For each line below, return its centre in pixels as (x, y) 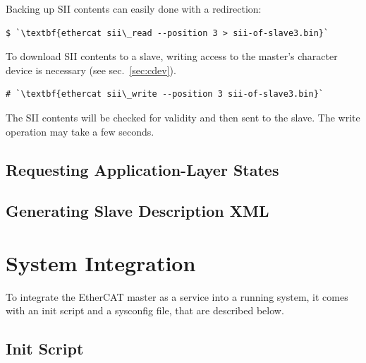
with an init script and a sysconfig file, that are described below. (145, 310)
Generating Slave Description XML (138, 211)
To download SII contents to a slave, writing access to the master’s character (172, 56)
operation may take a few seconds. (80, 131)
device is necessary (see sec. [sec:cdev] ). (91, 70)
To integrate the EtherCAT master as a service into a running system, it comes (177, 296)
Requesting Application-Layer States (142, 169)
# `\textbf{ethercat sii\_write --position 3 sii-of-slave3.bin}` (165, 94)
